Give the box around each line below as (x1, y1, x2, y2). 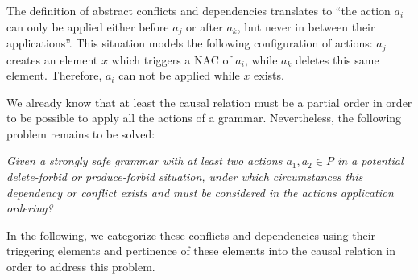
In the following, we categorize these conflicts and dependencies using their (6, 226, 376, 243)
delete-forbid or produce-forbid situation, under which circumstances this (6, 168, 363, 185)
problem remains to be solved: (6, 125, 155, 142)
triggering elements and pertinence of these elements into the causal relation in (6, 242, 396, 259)
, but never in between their (237, 18, 375, 35)
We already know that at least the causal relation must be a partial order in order (6, 93, 412, 110)
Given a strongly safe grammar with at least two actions (6, 152, 283, 169)
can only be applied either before (6, 18, 169, 35)
